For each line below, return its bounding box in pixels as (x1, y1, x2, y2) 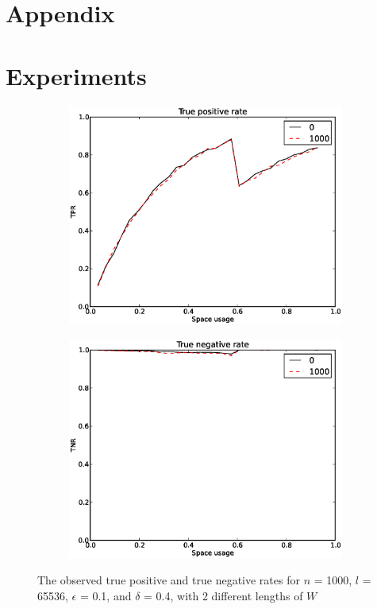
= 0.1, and (79, 587, 132, 603)
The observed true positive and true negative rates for (37, 572, 300, 588)
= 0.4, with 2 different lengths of (144, 587, 303, 603)
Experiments (6, 59, 147, 91)
